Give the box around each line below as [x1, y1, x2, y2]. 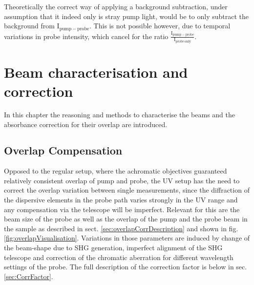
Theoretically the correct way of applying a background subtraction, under [4, 1, 228, 11]
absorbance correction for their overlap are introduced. [4, 119, 168, 129]
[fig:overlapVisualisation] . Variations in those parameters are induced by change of [4, 233, 250, 243]
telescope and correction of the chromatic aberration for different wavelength [4, 252, 233, 262]
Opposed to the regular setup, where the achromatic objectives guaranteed [4, 166, 227, 176]
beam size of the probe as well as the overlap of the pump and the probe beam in [4, 214, 248, 224]
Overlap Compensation [4, 143, 123, 158]
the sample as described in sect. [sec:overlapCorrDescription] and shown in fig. [4, 223, 238, 233]
